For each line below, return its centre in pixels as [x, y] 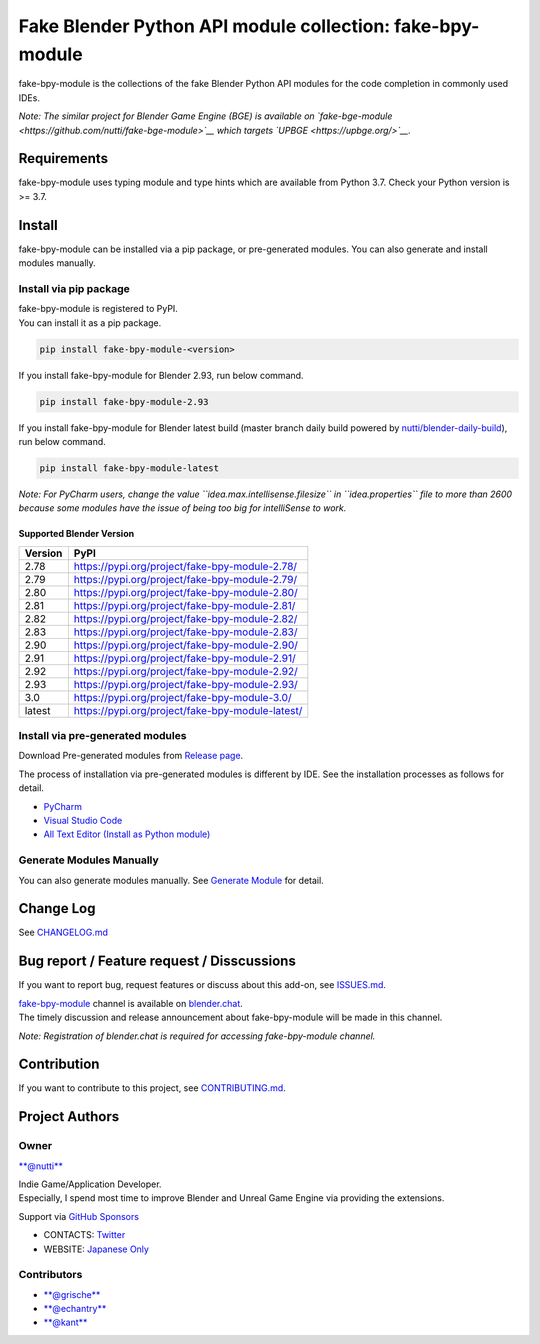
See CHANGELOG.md [63, 932]
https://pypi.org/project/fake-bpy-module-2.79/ [185, 579]
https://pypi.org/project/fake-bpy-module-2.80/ [186, 592]
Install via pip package [74, 288]
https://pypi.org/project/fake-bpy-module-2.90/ [186, 645]
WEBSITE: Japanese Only [96, 1249]
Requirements [63, 158]
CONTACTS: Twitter [84, 1235]
